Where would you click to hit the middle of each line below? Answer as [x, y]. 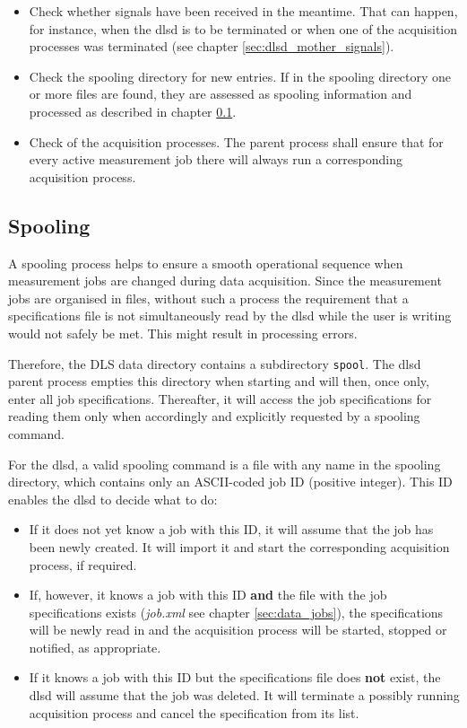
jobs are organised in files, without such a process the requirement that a [208, 298]
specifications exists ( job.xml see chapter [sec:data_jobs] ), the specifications [236, 612]
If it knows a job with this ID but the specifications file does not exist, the [235, 677]
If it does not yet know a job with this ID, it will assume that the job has [231, 529]
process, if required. [83, 564]
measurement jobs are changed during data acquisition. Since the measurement [225, 281]
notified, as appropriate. [95, 647]
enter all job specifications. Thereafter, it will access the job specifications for [220, 398]
